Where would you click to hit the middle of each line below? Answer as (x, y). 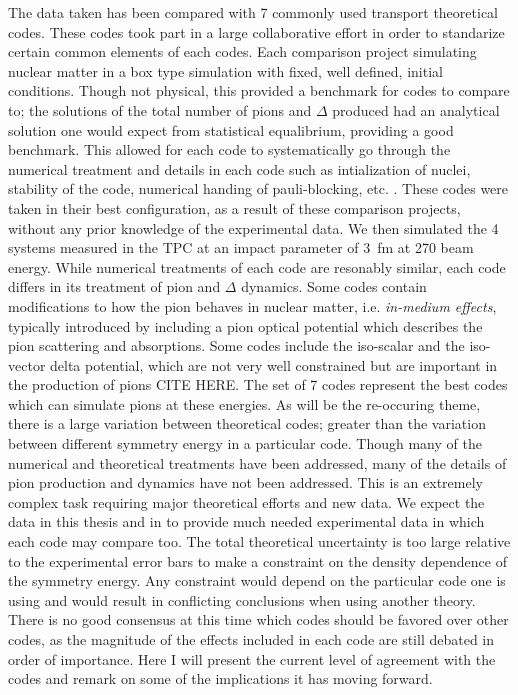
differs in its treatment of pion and (114, 286)
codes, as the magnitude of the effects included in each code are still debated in (251, 639)
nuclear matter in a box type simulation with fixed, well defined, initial (225, 70)
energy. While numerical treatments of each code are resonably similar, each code (257, 266)
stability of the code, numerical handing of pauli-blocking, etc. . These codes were (258, 188)
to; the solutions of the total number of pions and (160, 109)
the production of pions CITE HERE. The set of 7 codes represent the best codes (258, 384)
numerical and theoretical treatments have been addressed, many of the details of (257, 462)
